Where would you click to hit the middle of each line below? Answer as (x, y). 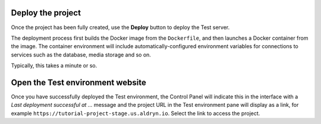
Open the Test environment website (79, 82)
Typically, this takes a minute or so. (54, 66)
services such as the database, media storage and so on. (81, 55)
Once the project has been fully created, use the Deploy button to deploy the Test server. (120, 27)
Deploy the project (46, 13)
